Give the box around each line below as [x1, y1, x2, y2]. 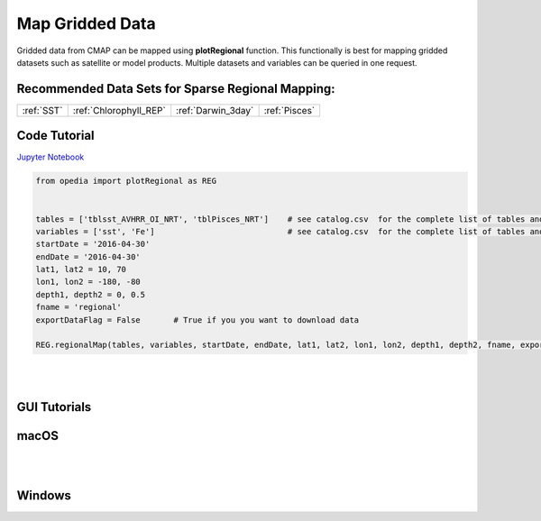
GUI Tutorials [16, 399, 92, 415]
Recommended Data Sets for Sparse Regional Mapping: [16, 81, 335, 96]
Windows [16, 488, 71, 503]
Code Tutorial [16, 128, 95, 143]
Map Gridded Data [16, 14, 157, 33]
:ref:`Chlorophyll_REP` [72, 104, 166, 116]
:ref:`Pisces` [263, 104, 316, 116]
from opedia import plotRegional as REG [35, 176, 216, 187]
